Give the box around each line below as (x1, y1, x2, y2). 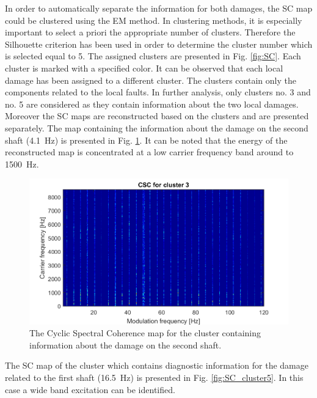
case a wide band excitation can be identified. (5, 383, 175, 396)
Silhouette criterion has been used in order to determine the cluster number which (5, 37, 313, 50)
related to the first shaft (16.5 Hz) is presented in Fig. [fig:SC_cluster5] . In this (5, 370, 304, 383)
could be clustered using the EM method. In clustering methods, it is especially (5, 13, 302, 26)
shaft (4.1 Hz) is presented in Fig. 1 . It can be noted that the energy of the (5, 133, 288, 146)
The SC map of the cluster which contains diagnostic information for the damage (5, 359, 308, 372)
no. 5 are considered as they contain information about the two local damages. (5, 97, 299, 110)
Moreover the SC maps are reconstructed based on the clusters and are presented (5, 109, 309, 122)
